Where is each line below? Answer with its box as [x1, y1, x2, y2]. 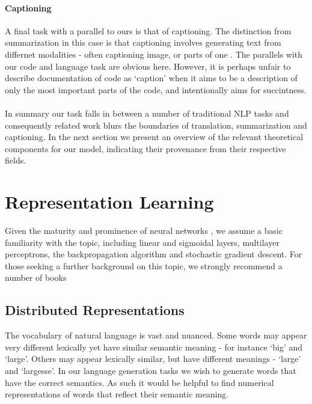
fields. [5, 154, 26, 167]
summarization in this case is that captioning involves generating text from [5, 36, 281, 49]
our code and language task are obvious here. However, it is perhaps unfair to [5, 60, 291, 72]
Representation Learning [5, 189, 214, 214]
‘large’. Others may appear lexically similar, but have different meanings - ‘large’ [5, 352, 301, 365]
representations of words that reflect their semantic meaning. [5, 388, 229, 400]
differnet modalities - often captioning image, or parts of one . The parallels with [5, 47, 303, 60]
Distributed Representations [5, 301, 185, 319]
